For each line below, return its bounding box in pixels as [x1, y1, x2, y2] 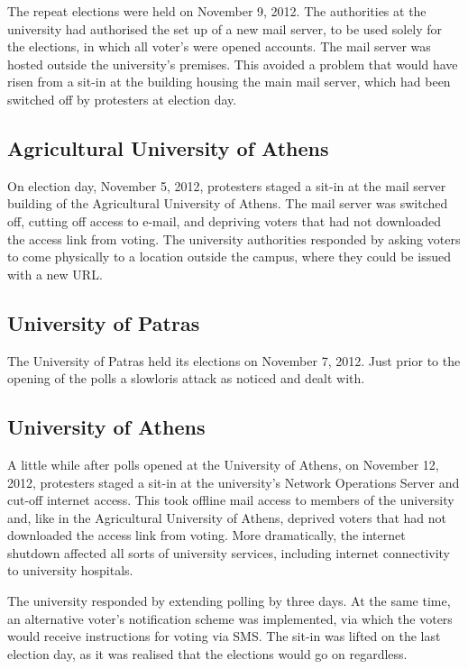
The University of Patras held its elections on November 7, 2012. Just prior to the [7, 351, 461, 370]
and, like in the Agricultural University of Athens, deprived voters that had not [7, 508, 446, 527]
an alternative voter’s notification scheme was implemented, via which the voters [7, 609, 453, 628]
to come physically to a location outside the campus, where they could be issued [7, 247, 451, 266]
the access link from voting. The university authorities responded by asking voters [7, 229, 461, 248]
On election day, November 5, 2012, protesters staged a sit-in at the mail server [7, 176, 446, 195]
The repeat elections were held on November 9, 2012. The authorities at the [7, 2, 427, 20]
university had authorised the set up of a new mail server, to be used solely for [7, 19, 443, 38]
